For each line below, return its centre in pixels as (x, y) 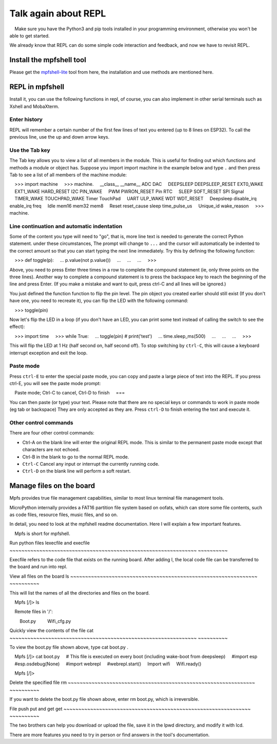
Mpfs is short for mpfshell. (42, 533)
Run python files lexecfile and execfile (50, 543)
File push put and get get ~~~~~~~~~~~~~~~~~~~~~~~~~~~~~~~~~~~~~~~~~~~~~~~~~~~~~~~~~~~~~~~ (130, 709)
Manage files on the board (52, 486)
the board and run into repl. (38, 567)
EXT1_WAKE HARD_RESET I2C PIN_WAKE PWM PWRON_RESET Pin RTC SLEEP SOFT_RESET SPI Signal (129, 191)
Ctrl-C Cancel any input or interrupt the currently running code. (91, 464)
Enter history (26, 120)
